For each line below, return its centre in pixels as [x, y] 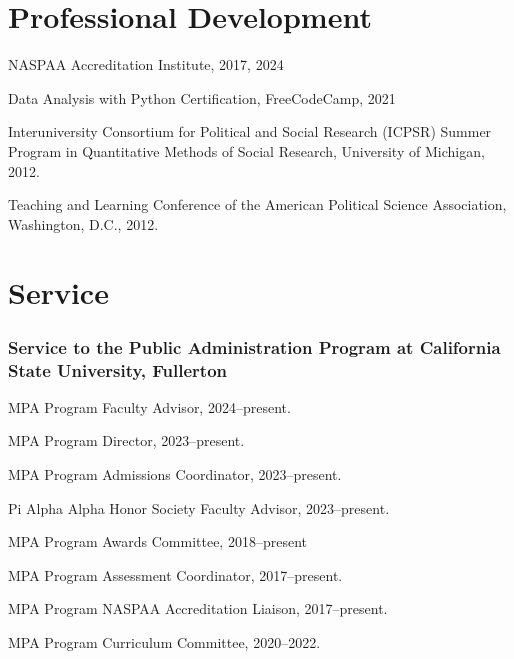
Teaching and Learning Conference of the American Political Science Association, [257, 204]
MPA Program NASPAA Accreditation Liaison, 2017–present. [198, 608]
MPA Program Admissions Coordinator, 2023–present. [175, 473]
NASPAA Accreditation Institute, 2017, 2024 [146, 64]
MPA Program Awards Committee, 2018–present [157, 541]
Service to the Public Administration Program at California [254, 346]
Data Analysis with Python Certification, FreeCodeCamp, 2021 [202, 97]
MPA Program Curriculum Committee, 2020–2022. [164, 641]
